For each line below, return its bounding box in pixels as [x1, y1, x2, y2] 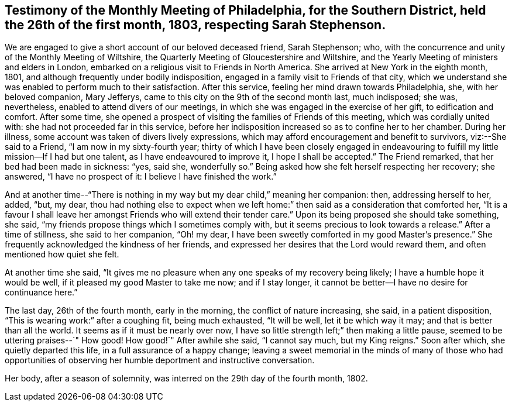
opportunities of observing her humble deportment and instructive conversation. [5, 355, 315, 366]
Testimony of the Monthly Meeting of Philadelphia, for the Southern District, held [5, 3, 486, 18]
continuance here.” [5, 287, 78, 298]
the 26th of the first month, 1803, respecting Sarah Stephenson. [5, 18, 386, 32]
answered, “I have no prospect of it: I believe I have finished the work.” [5, 171, 277, 182]
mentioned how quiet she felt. [5, 249, 119, 260]
